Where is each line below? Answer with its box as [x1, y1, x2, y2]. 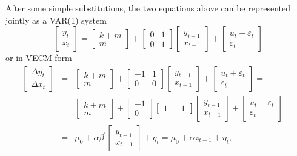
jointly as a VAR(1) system [5, 13, 107, 26]
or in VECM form [5, 51, 72, 64]
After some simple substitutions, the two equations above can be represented [5, 2, 291, 14]
